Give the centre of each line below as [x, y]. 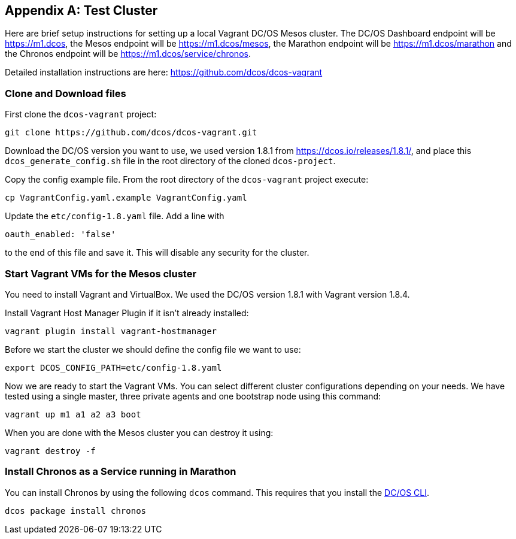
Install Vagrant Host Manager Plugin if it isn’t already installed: [127, 313]
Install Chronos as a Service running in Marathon [121, 472]
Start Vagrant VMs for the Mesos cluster [101, 273]
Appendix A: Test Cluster [81, 10]
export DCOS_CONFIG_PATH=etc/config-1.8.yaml [113, 367]
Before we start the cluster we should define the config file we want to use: [153, 349]
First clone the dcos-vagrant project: [81, 114]
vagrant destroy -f [50, 451]
